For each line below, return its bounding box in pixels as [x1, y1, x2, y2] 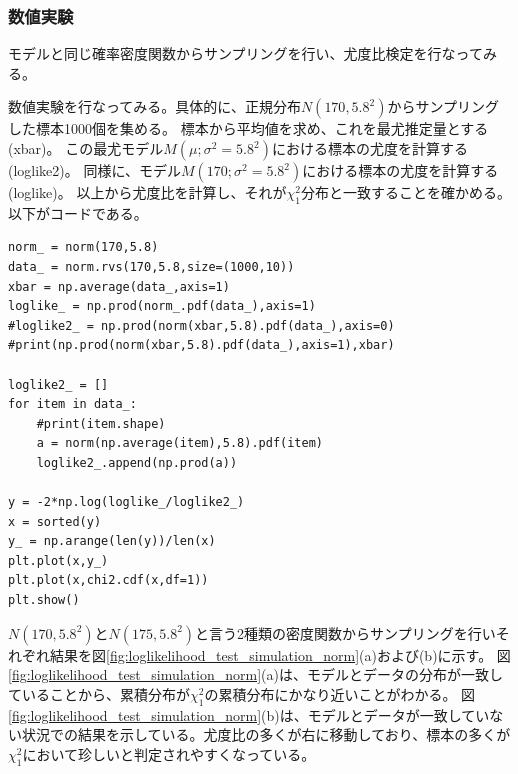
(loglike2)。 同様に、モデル [8, 160, 182, 180]
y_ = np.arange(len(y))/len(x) [8, 534, 216, 549]
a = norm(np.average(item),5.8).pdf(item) [36, 436, 323, 451]
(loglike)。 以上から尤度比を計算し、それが [8, 182, 287, 202]
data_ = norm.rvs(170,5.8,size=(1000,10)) [8, 259, 295, 274]
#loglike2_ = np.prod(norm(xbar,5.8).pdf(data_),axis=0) [8, 318, 395, 333]
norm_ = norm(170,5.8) [8, 240, 159, 255]
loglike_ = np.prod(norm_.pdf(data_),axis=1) [8, 299, 316, 314]
